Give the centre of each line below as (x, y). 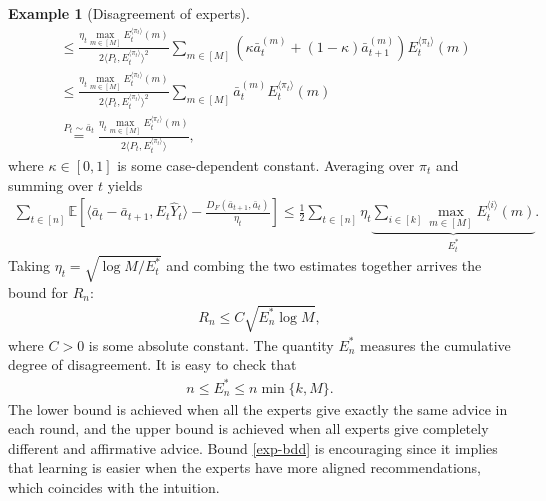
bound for (38, 291)
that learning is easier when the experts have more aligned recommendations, (244, 467)
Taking (29, 265)
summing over (51, 184)
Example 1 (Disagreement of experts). (129, 13)
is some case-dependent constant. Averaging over (266, 165)
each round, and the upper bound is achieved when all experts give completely (248, 428)
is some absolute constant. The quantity (211, 344)
